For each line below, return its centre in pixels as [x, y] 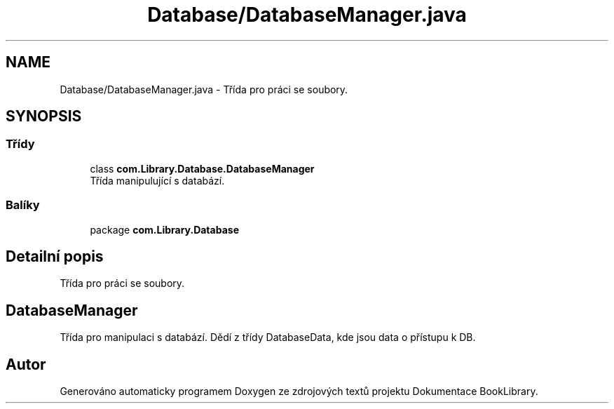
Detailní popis [55, 256]
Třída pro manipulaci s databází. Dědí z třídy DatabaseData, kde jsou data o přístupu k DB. [268, 337]
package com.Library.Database [164, 229]
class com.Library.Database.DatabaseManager [202, 168]
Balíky [23, 205]
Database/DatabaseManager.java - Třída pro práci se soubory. [204, 89]
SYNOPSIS [44, 116]
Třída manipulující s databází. [157, 180]
